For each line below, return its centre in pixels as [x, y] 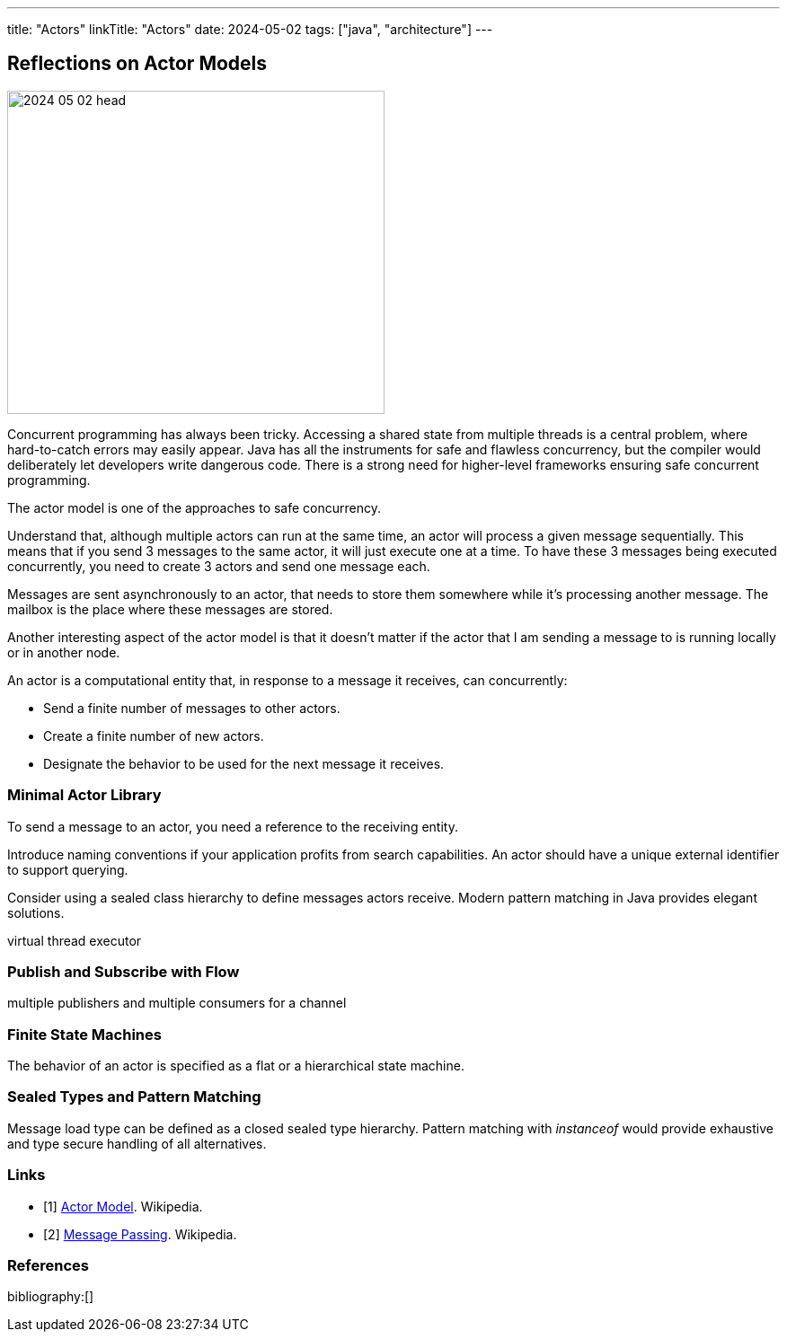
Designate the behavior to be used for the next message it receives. [244, 763]
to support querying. [68, 869]
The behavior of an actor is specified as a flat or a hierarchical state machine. [236, 1066]
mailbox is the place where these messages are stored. [170, 609]
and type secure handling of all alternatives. [137, 1143]
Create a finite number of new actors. [154, 736]
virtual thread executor [75, 940]
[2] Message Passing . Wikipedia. [140, 1234]
